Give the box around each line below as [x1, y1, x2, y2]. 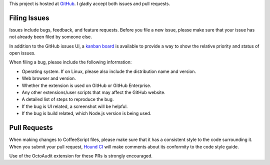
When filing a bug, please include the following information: [9, 59, 132, 65]
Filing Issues [9, 13, 49, 22]
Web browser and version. [21, 75, 76, 81]
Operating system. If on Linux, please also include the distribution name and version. [21, 68, 196, 74]
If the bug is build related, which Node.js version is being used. [21, 110, 151, 116]
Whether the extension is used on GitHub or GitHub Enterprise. [21, 82, 151, 88]
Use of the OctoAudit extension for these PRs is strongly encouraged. [9, 152, 152, 158]
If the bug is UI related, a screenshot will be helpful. [21, 103, 128, 109]
